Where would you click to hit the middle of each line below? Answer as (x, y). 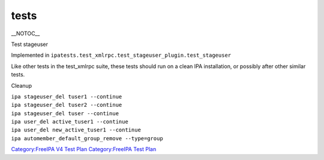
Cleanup (22, 85)
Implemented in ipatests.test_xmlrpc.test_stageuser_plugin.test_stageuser (121, 55)
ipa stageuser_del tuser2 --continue (67, 105)
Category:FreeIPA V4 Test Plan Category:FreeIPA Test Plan (84, 149)
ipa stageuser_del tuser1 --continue (67, 96)
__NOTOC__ (25, 33)
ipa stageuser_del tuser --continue (65, 113)
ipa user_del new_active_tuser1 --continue (76, 130)
